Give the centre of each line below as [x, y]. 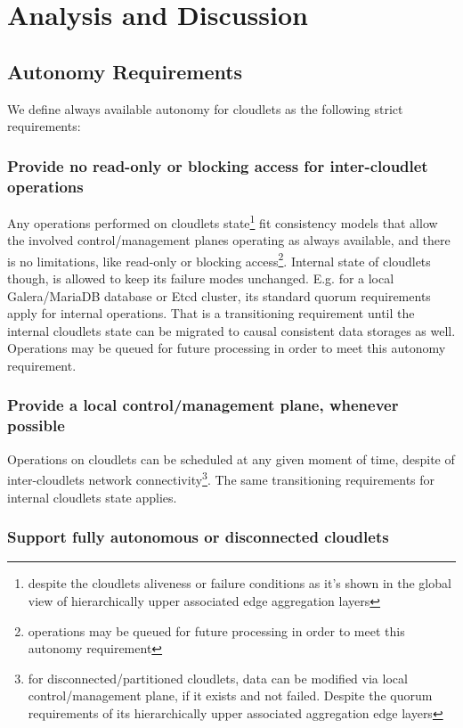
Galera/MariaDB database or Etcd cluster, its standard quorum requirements [219, 295]
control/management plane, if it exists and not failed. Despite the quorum [230, 695]
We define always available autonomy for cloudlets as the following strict [205, 108]
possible [36, 425]
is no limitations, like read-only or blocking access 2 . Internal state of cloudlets [219, 259]
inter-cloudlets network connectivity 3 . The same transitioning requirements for [221, 478]
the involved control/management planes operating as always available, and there [229, 240]
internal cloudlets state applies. [92, 497]
